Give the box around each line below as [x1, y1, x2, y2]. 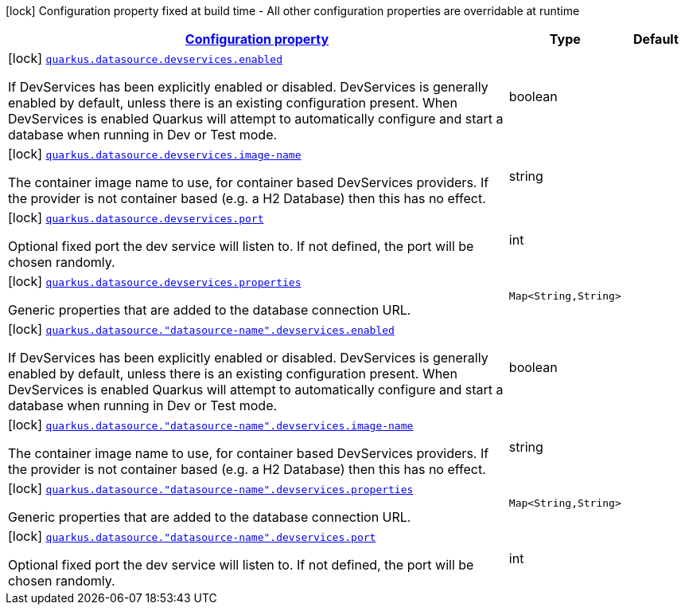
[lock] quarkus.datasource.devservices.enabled [8, 50, 282, 66]
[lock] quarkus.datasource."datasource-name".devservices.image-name [8, 417, 414, 433]
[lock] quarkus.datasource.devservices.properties [8, 273, 302, 289]
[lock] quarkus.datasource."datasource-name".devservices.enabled [8, 321, 395, 337]
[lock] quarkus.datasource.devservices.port [8, 210, 264, 225]
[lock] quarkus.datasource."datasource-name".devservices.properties [8, 480, 414, 496]
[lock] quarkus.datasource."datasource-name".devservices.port [8, 528, 376, 544]
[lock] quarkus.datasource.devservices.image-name [8, 146, 302, 162]
